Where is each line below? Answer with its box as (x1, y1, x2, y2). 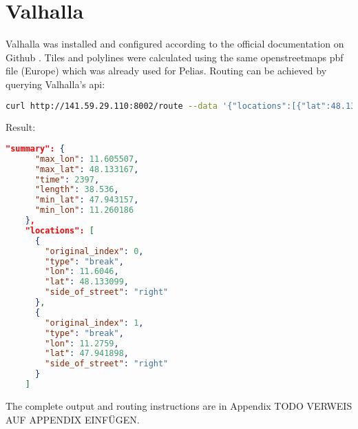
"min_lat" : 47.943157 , (34, 195, 139, 205)
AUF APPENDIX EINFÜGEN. (6, 412, 140, 426)
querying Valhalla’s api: (6, 76, 105, 91)
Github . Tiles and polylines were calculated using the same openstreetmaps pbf (6, 50, 344, 64)
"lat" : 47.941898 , (45, 348, 129, 359)
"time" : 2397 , (34, 174, 100, 185)
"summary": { (6, 143, 65, 154)
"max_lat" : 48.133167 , (34, 164, 139, 174)
